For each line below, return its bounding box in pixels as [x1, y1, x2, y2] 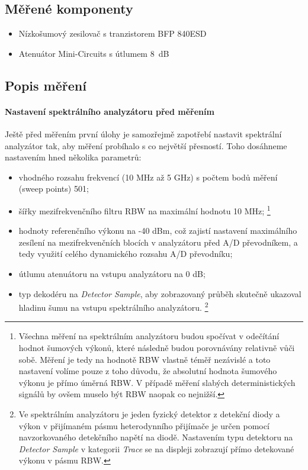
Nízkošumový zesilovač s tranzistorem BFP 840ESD [18, 27, 207, 40]
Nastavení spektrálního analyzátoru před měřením [5, 105, 214, 117]
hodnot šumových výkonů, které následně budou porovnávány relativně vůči [18, 342, 295, 353]
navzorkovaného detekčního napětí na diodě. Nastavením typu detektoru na [18, 431, 293, 443]
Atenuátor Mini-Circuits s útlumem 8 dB [18, 47, 169, 59]
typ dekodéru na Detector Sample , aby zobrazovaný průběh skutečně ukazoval [18, 287, 301, 300]
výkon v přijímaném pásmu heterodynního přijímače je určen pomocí [18, 419, 269, 432]
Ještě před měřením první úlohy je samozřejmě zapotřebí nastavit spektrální [5, 127, 282, 140]
